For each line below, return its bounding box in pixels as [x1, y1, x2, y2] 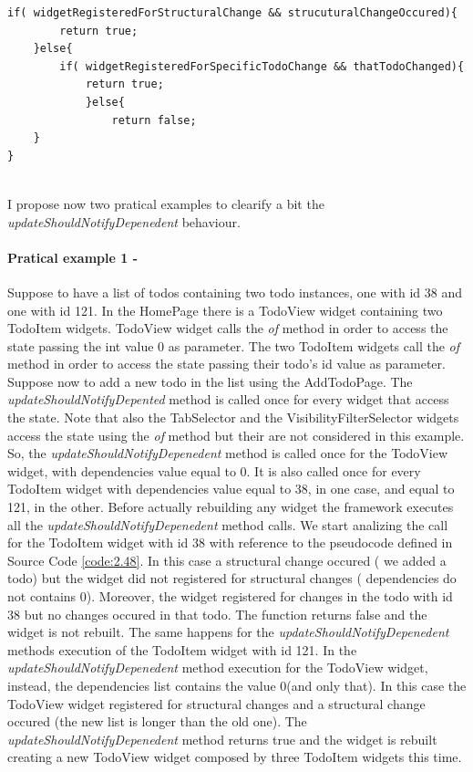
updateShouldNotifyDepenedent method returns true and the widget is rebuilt [7, 729, 437, 748]
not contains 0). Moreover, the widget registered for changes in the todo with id [7, 587, 453, 606]
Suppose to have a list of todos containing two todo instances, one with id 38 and [7, 282, 462, 301]
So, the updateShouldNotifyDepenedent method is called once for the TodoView [7, 443, 448, 463]
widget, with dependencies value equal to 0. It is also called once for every [7, 461, 421, 480]
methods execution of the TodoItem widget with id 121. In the [7, 640, 357, 659]
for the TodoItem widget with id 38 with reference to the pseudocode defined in [7, 533, 453, 552]
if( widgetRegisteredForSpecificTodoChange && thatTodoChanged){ [59, 59, 465, 73]
